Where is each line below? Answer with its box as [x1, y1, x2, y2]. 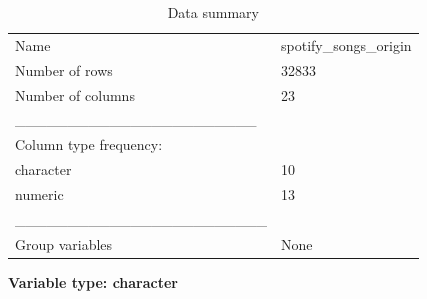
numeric [15, 183, 64, 204]
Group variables [15, 233, 113, 254]
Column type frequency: [15, 134, 163, 155]
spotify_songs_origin [281, 34, 412, 55]
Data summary [167, 2, 259, 22]
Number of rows [15, 59, 113, 80]
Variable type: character [8, 271, 179, 292]
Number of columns [15, 84, 135, 105]
